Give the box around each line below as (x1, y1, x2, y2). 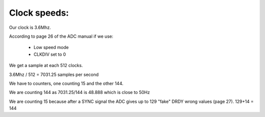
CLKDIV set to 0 (33, 51, 66, 57)
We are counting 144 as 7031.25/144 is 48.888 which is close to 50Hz (9, 90, 150, 95)
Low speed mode (33, 45, 69, 50)
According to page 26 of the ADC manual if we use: (9, 33, 113, 39)
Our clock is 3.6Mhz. (9, 24, 51, 30)
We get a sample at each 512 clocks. (9, 63, 83, 69)
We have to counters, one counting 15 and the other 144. (9, 80, 124, 86)
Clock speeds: (9, 7, 69, 18)
